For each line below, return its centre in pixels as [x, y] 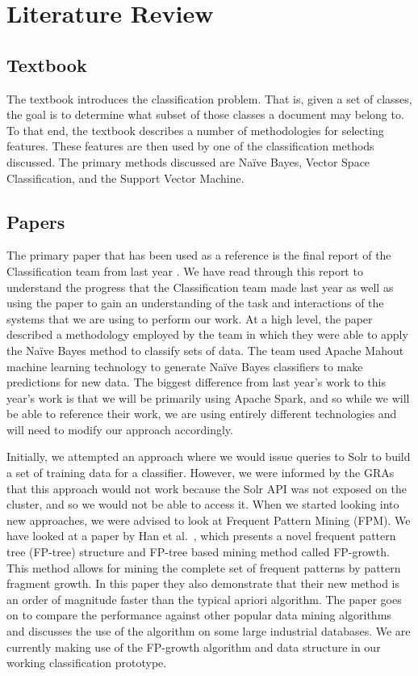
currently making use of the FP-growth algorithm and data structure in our [194, 646]
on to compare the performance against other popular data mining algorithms [199, 615]
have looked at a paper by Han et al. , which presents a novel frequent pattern [201, 536]
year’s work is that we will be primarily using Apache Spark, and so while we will [208, 397]
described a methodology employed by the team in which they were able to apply [207, 334]
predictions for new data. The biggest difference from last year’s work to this [196, 382]
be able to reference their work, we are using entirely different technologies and [202, 414]
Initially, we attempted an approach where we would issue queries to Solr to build [209, 456]
